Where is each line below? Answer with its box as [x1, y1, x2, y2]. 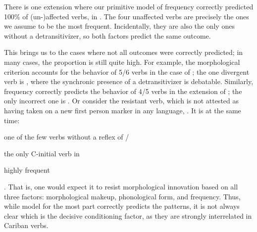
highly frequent [4, 165, 50, 175]
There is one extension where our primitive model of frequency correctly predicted [4, 1, 254, 11]
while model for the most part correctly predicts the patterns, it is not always [4, 201, 240, 211]
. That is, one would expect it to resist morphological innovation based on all [4, 181, 238, 191]
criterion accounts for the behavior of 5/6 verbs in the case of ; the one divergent [4, 66, 250, 77]
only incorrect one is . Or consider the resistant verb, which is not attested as [4, 95, 239, 106]
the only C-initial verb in [4, 148, 80, 158]
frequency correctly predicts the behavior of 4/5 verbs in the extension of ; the [4, 86, 242, 96]
